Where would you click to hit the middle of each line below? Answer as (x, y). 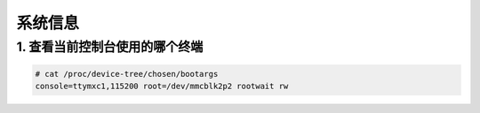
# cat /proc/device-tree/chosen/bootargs (127, 74)
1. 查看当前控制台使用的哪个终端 (110, 47)
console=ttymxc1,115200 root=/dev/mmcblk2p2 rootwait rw (162, 87)
